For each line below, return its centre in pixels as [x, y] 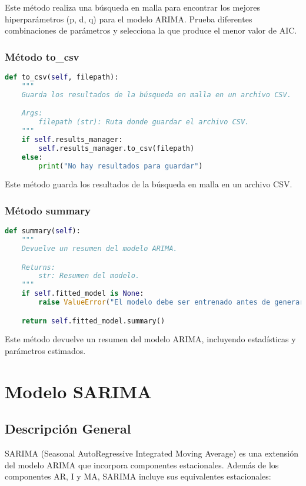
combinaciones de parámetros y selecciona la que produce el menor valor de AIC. [151, 30]
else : [32, 157]
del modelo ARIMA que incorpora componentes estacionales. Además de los [142, 464]
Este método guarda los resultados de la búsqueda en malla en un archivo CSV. [149, 184]
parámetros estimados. [45, 351]
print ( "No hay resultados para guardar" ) [121, 166]
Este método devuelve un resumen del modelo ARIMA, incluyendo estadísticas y [150, 339]
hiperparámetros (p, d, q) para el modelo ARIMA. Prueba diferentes [129, 19]
